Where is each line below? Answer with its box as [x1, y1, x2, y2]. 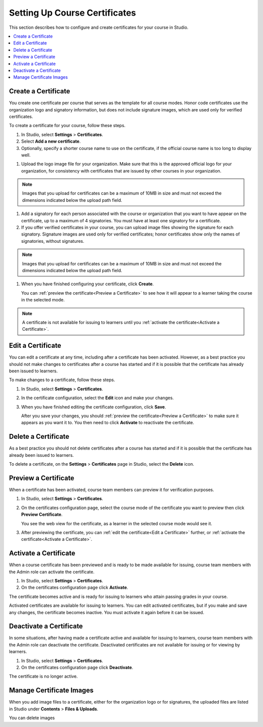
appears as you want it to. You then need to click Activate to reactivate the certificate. [21, 420, 194, 426]
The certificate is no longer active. [9, 673, 78, 679]
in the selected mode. [21, 297, 65, 303]
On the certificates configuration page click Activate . [21, 584, 129, 591]
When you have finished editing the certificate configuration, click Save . [21, 404, 167, 410]
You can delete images [9, 715, 55, 721]
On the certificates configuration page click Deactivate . [21, 664, 133, 670]
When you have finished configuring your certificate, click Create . [21, 281, 154, 287]
